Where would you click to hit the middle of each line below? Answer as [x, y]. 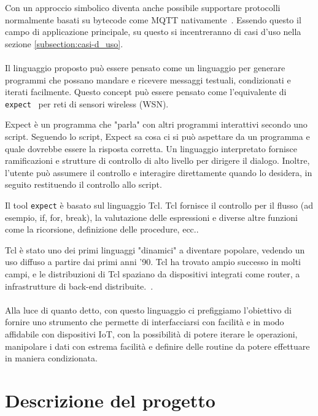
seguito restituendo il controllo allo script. [83, 184]
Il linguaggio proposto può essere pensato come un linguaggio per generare [145, 67]
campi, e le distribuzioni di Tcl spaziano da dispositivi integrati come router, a [153, 274]
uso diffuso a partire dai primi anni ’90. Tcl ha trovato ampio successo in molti [153, 262]
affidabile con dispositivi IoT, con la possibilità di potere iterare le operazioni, [151, 333]
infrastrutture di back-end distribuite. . [79, 286]
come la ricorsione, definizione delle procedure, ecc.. [102, 229]
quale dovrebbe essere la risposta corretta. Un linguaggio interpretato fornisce [151, 148]
